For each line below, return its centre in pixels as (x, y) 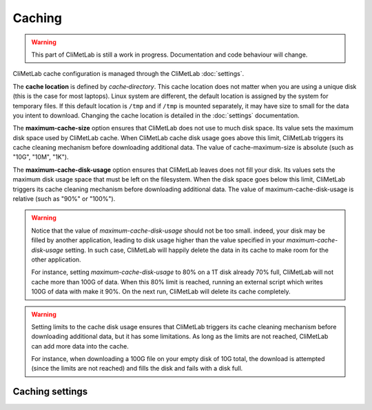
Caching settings (50, 392)
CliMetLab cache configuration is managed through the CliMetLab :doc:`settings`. (128, 74)
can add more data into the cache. (80, 346)
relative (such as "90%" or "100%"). (64, 199)
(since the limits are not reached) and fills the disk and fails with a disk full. (137, 369)
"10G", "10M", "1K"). (41, 157)
